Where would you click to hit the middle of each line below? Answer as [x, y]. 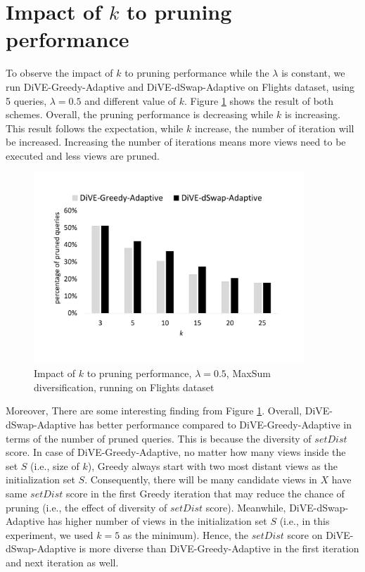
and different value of [130, 100]
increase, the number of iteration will [274, 128]
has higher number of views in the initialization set [157, 521]
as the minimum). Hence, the [185, 534]
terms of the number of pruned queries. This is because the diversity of [159, 438]
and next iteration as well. [62, 562]
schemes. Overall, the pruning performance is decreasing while [140, 114]
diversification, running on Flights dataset [124, 387]
